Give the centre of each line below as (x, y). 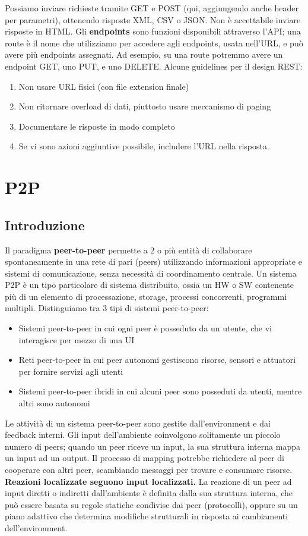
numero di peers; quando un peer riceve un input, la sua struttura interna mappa (153, 446)
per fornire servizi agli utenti (71, 371)
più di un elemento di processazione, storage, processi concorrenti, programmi (146, 296)
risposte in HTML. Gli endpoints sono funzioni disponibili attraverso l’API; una (153, 31)
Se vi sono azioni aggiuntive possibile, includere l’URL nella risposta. (144, 146)
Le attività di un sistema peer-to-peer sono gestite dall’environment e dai (138, 423)
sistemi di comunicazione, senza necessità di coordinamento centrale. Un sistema (151, 273)
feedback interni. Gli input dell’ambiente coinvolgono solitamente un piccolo (143, 435)
